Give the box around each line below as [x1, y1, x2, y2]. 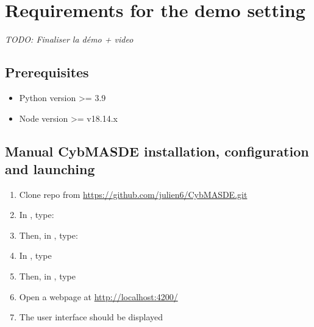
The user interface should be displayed [19, 311, 163, 323]
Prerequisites [5, 63, 89, 82]
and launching [5, 159, 95, 178]
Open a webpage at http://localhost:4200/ [19, 290, 178, 303]
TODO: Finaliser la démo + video [5, 33, 134, 46]
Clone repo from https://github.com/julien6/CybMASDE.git [19, 188, 248, 200]
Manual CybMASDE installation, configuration [5, 141, 309, 160]
